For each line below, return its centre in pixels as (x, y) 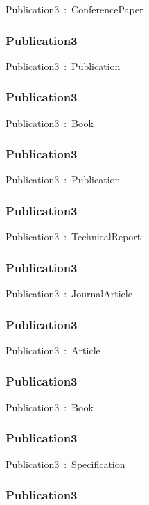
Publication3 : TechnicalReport (73, 237)
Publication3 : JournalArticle (69, 293)
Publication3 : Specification (65, 464)
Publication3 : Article (53, 350)
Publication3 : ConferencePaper (74, 9)
